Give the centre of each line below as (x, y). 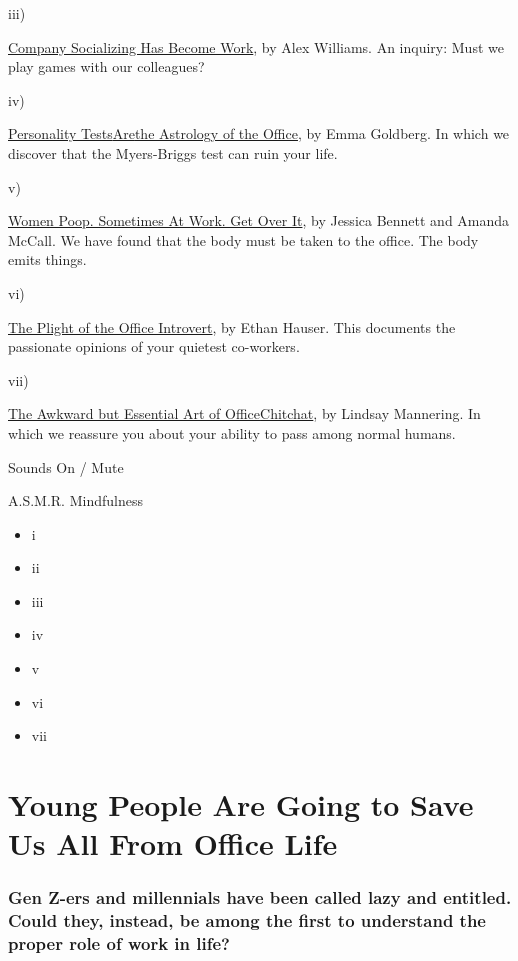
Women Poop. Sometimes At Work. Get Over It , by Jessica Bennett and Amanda (259, 220)
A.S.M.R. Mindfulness (75, 500)
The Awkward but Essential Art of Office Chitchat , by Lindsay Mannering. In (244, 413)
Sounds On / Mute (66, 466)
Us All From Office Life (173, 843)
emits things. (47, 259)
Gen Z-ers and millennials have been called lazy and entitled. (260, 897)
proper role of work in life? (119, 943)
